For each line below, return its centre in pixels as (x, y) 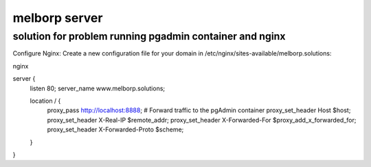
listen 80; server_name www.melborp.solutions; (98, 88)
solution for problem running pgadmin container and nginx (149, 36)
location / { (45, 101)
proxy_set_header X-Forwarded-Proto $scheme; (115, 129)
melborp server (58, 18)
